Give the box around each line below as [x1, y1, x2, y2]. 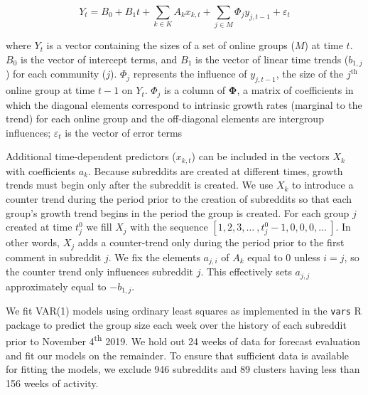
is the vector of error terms [65, 125, 183, 139]
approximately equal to [6, 278, 107, 293]
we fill [86, 219, 112, 234]
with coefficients [6, 163, 76, 178]
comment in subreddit [6, 249, 102, 264]
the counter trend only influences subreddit [6, 264, 193, 279]
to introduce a [292, 177, 354, 192]
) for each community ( [6, 66, 107, 81]
